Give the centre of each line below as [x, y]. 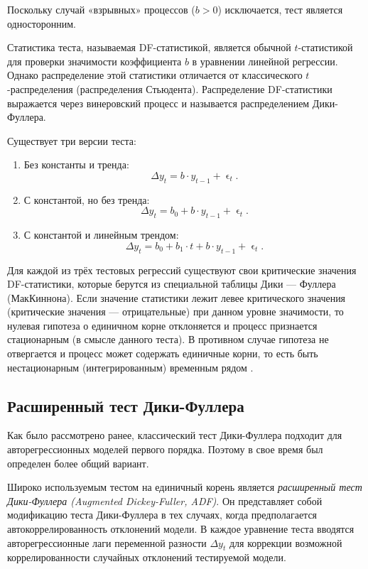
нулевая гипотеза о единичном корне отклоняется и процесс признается [162, 325]
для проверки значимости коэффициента [94, 61]
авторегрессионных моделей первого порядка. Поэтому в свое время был [165, 449]
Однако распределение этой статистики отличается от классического [155, 75]
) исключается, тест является [280, 9]
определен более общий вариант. [78, 463]
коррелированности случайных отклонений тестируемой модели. [147, 557]
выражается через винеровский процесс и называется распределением [158, 103]
